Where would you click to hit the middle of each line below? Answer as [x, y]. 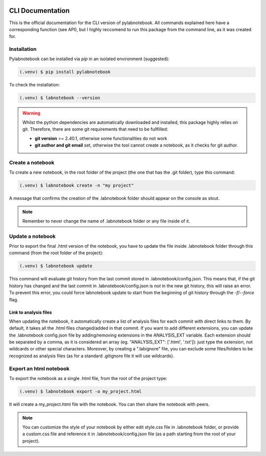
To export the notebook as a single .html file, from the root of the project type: [88, 378]
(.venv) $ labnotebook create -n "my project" [77, 186]
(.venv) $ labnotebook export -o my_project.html [81, 391]
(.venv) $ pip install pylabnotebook [65, 72]
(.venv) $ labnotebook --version [60, 98]
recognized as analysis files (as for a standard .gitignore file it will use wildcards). [92, 356]
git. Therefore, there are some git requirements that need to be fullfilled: [95, 129]
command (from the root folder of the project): [56, 253]
